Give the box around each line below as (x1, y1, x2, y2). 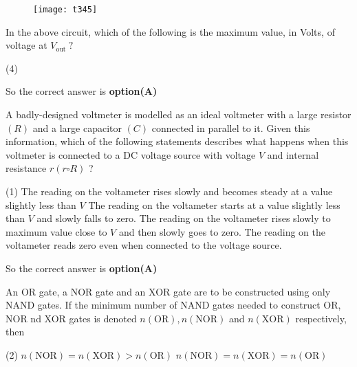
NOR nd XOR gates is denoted (6, 311, 137, 325)
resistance (6, 161, 47, 175)
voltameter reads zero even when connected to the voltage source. (6, 238, 282, 252)
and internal (267, 147, 319, 162)
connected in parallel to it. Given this (151, 120, 310, 135)
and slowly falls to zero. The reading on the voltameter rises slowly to (36, 211, 331, 225)
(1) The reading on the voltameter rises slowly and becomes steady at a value (6, 184, 333, 198)
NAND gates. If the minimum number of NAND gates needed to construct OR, (6, 298, 341, 312)
